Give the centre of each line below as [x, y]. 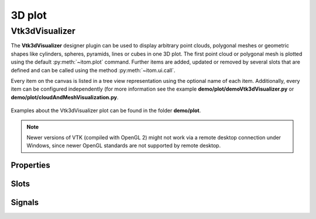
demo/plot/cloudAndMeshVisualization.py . [65, 97]
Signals [25, 202]
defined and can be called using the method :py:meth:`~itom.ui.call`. [93, 70]
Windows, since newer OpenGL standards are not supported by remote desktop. [124, 145]
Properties [30, 166]
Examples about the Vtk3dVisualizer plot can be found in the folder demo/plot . [106, 110]
